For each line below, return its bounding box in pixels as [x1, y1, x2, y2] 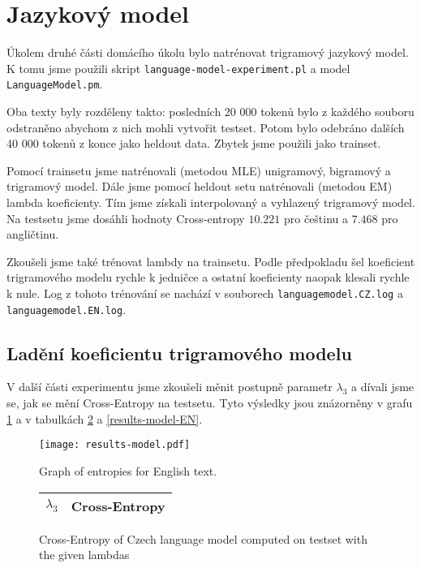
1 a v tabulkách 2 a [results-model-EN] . [6, 410, 203, 427]
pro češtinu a [283, 209, 349, 226]
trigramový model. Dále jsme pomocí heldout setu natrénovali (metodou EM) [6, 178, 393, 195]
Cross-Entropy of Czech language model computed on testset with [39, 530, 367, 547]
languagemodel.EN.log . [6, 300, 127, 317]
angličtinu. [6, 226, 59, 243]
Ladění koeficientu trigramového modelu [6, 340, 352, 365]
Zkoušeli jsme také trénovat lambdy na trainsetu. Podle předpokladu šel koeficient [6, 252, 415, 269]
